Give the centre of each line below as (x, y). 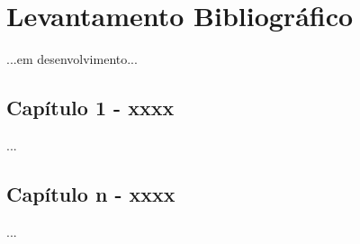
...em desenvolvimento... (72, 59)
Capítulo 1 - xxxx (90, 108)
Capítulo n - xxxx (91, 193)
